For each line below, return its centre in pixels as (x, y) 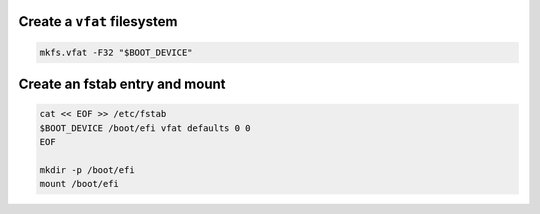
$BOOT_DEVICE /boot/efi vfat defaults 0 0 (145, 128)
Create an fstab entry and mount (122, 84)
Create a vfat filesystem (98, 21)
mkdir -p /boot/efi (87, 169)
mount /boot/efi (79, 184)
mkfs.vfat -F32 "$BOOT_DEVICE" (116, 52)
